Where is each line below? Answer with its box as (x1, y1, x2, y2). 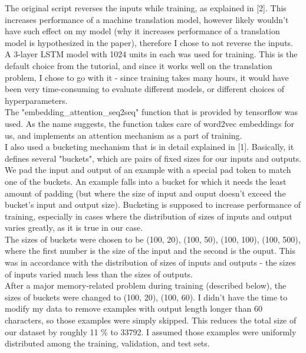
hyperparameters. (5, 94, 68, 106)
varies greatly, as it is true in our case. (5, 221, 143, 234)
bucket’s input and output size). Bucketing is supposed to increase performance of (5, 198, 301, 211)
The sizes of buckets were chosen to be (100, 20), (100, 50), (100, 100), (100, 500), (5, 233, 301, 245)
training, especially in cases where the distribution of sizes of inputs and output (5, 210, 292, 222)
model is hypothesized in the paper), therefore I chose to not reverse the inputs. (5, 36, 294, 48)
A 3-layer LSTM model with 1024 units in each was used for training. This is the (5, 48, 298, 60)
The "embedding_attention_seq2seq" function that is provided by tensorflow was (5, 106, 298, 118)
